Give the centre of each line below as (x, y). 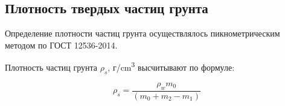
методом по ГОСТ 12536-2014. (61, 45)
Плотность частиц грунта (51, 67)
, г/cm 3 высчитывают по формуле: (171, 66)
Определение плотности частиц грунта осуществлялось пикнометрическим (142, 33)
